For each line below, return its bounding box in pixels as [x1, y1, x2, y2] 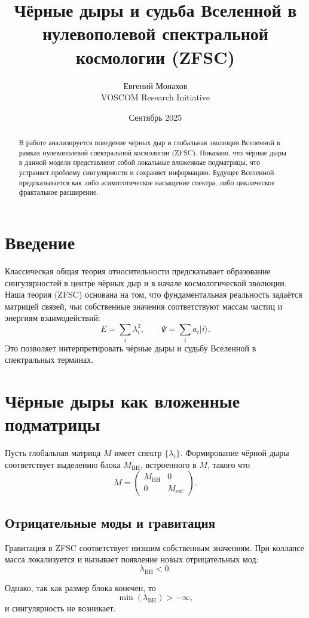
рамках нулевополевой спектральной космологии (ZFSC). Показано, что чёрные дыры [19, 147, 286, 157]
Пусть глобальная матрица [5, 446, 101, 459]
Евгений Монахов [123, 79, 188, 91]
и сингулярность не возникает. [5, 602, 116, 614]
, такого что [207, 458, 250, 470]
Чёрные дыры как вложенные [5, 388, 240, 413]
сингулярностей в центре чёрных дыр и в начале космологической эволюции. [5, 276, 287, 289]
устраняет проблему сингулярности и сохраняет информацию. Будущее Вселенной [19, 167, 274, 178]
